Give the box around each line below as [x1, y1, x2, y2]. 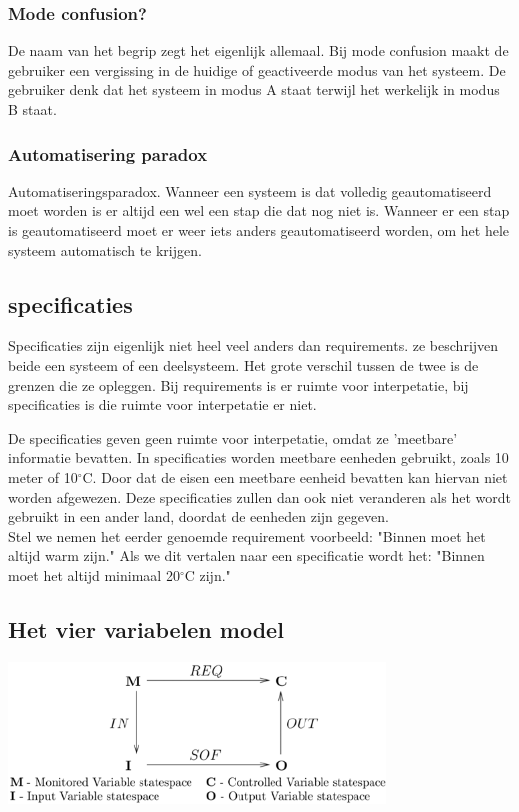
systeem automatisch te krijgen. [8, 239, 202, 260]
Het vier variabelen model [8, 613, 284, 644]
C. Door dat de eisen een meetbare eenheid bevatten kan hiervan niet [82, 466, 508, 487]
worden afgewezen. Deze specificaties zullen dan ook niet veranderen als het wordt [8, 486, 511, 507]
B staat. [8, 99, 57, 119]
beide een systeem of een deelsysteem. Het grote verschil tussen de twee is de [8, 354, 479, 375]
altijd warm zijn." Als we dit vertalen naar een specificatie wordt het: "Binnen [8, 545, 485, 566]
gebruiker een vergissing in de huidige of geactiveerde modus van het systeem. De [8, 59, 506, 80]
